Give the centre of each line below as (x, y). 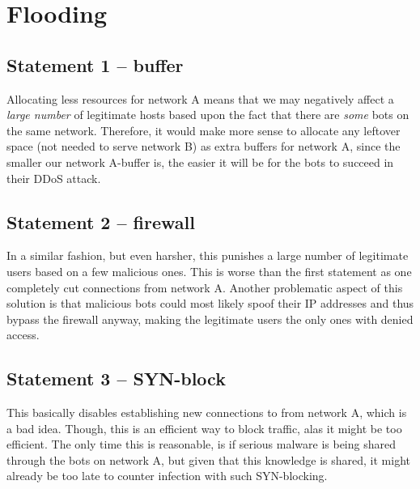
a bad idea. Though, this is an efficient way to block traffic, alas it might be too (204, 428)
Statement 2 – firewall (101, 221)
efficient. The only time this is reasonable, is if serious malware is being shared (201, 444)
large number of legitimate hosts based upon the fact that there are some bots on (208, 115)
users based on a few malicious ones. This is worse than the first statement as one (209, 271)
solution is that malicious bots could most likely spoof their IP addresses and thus (210, 303)
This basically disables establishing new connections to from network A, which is (207, 412)
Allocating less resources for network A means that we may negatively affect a (200, 98)
